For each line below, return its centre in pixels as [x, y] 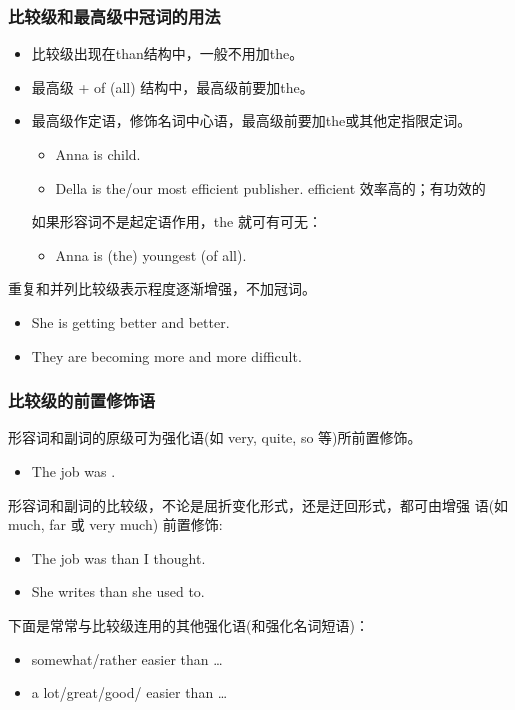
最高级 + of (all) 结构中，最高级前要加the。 [172, 86]
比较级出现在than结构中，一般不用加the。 [167, 53]
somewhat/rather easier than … [127, 658]
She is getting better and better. [130, 321]
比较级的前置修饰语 [82, 400]
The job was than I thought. [118, 557]
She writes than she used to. [118, 591]
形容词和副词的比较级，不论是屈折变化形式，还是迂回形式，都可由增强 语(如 [258, 504]
